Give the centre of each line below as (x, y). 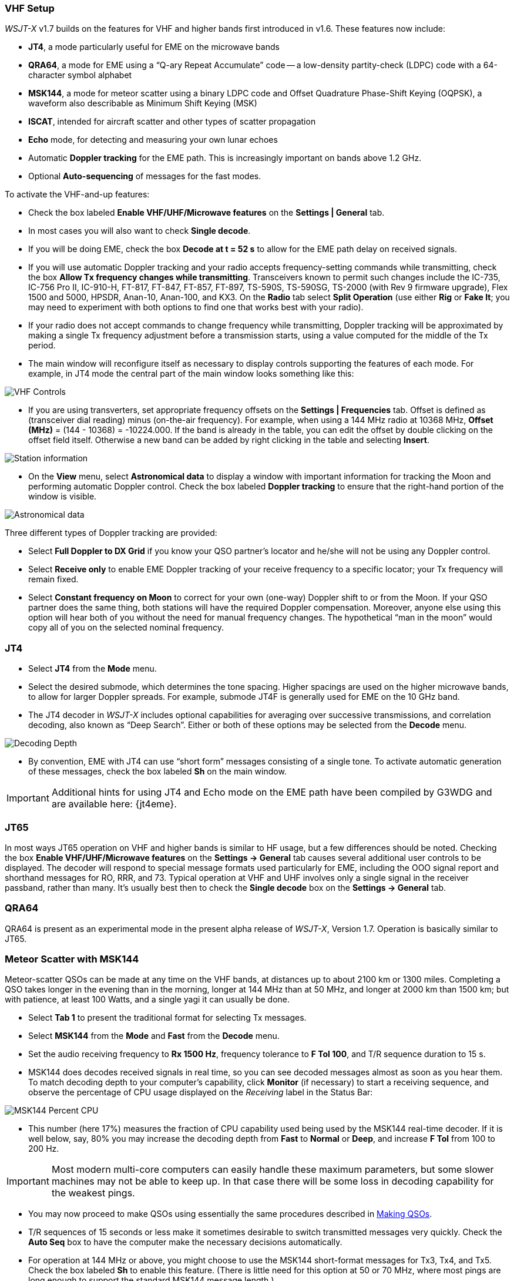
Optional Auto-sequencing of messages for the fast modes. (145, 176)
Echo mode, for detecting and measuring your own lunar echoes (153, 140)
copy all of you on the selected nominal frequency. (126, 628)
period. (42, 346)
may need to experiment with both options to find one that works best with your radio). (196, 307)
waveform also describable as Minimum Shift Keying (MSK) (143, 103)
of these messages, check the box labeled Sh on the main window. (157, 772)
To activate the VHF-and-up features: (77, 195)
